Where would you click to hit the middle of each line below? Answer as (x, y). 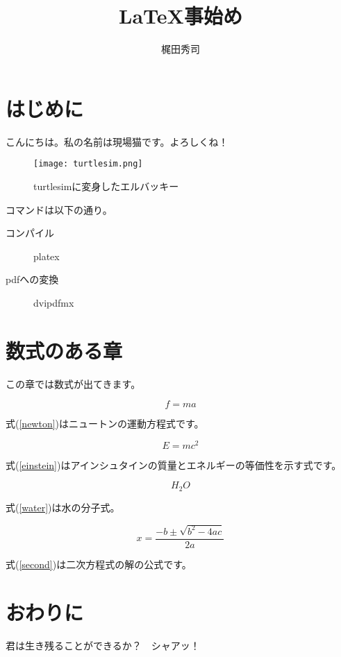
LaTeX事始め (181, 16)
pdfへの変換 (32, 279)
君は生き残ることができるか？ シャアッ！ (103, 645)
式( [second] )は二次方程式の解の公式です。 (99, 564)
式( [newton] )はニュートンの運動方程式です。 (105, 424)
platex (47, 256)
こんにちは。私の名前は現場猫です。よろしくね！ (117, 141)
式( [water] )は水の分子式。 (63, 507)
